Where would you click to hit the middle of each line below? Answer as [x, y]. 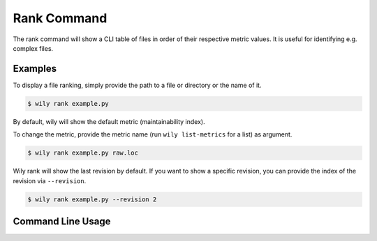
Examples [35, 69]
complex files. [33, 48]
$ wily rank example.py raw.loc [83, 153]
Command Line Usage [62, 221]
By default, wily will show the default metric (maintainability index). [109, 121]
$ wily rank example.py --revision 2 [92, 199]
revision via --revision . [50, 180]
